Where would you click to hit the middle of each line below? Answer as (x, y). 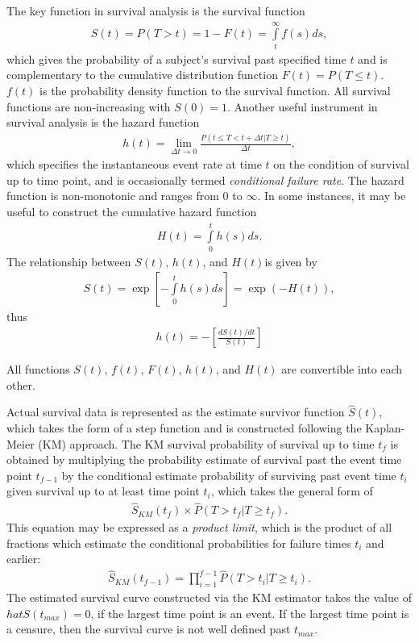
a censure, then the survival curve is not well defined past (149, 629)
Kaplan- (385, 428)
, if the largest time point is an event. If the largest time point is (250, 613)
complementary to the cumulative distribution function (142, 75)
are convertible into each (342, 369)
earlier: (24, 559)
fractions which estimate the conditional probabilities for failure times (179, 543)
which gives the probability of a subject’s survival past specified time (176, 58)
